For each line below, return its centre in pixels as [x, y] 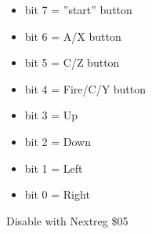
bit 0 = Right [57, 194]
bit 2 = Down [58, 141]
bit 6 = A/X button [73, 36]
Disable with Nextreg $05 [67, 220]
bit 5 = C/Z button [72, 62]
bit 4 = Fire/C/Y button [85, 88]
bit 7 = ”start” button [78, 9]
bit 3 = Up [51, 115]
